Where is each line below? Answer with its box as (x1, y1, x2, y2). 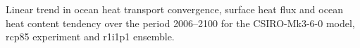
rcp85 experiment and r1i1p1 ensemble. (6, 29, 175, 44)
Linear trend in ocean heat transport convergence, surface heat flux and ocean (6, 2, 343, 16)
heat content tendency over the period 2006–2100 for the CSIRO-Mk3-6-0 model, (6, 15, 355, 30)
